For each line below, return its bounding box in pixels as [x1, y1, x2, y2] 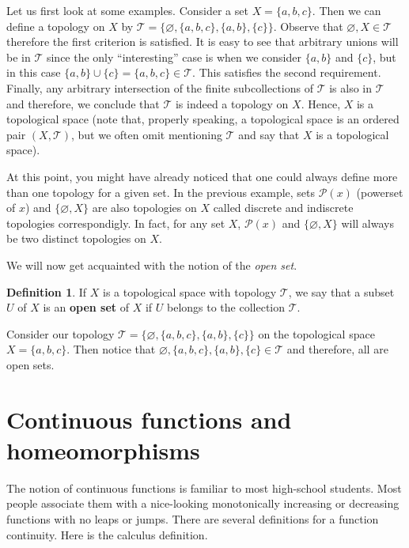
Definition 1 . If [6, 283, 87, 300]
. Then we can [312, 2, 381, 18]
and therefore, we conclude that [6, 95, 160, 111]
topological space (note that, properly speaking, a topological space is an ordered [6, 111, 400, 127]
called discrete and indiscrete [213, 199, 354, 216]
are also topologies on [92, 199, 197, 216]
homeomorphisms [6, 433, 200, 466]
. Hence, [301, 95, 341, 111]
